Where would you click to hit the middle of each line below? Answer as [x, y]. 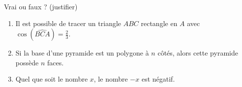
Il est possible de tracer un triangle [68, 23]
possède [27, 62]
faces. [55, 62]
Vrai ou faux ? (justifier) [41, 6]
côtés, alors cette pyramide [198, 53]
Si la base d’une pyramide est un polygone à [82, 53]
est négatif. [158, 79]
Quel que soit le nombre [52, 79]
